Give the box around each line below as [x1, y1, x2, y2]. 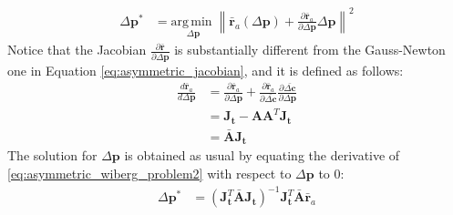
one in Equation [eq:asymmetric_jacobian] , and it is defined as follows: [7, 60, 404, 79]
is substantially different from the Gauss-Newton [174, 40, 446, 59]
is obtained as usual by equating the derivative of [124, 146, 400, 165]
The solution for [7, 146, 98, 165]
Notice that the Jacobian [7, 40, 147, 59]
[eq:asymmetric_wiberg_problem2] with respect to [7, 164, 292, 183]
